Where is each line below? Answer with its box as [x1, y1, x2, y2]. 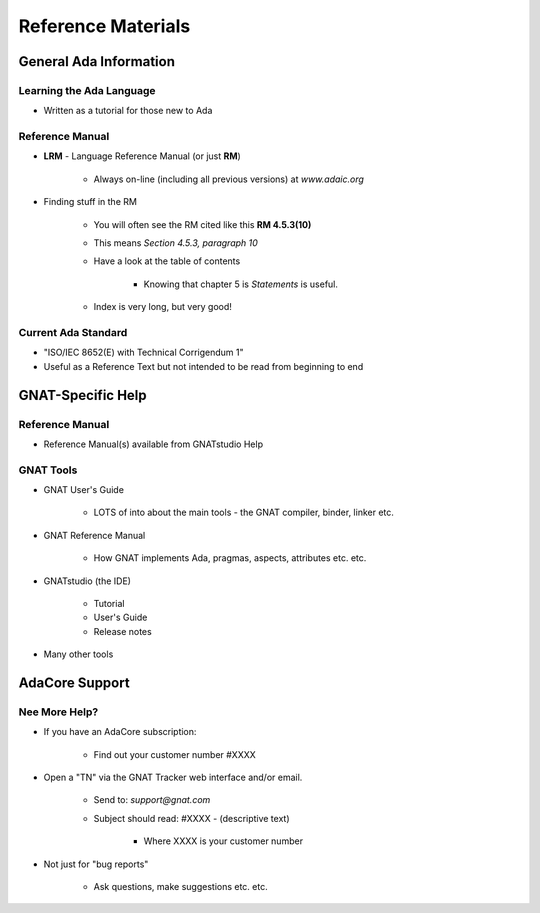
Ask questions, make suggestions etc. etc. [93, 881, 269, 893]
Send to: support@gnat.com [93, 794, 211, 806]
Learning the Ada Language [18, 83, 156, 97]
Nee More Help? [18, 705, 99, 719]
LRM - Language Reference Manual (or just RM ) [43, 150, 242, 162]
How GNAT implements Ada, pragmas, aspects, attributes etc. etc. [93, 552, 367, 564]
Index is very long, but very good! [93, 301, 232, 313]
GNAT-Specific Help [18, 386, 147, 404]
